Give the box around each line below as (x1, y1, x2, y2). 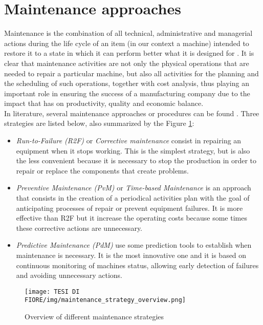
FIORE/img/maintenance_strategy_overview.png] (25, 296, 186, 304)
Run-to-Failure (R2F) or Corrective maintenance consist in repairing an (16, 135, 242, 146)
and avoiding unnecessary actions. (16, 270, 122, 280)
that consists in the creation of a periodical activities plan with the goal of (16, 192, 250, 203)
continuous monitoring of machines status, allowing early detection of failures (16, 259, 259, 270)
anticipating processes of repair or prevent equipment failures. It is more (16, 202, 243, 213)
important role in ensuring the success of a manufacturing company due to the (4, 88, 250, 98)
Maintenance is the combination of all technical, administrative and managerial (4, 28, 253, 38)
